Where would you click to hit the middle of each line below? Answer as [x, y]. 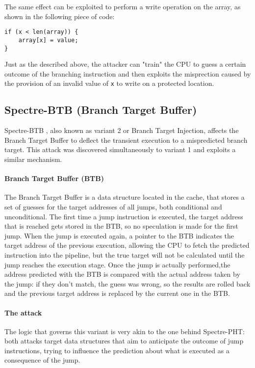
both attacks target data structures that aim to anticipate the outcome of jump [124, 341]
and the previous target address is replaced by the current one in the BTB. [117, 293]
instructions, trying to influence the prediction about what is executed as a [117, 350]
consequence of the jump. [42, 360]
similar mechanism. [33, 159]
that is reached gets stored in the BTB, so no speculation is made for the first [121, 226]
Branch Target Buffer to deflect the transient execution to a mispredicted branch [126, 140]
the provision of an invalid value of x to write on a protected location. [109, 83]
